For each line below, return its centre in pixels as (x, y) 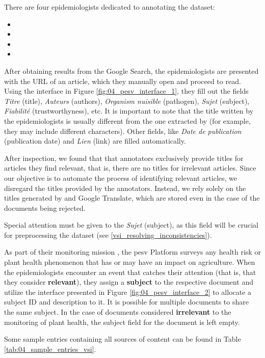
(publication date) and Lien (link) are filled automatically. (95, 141)
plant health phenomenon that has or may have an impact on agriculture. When (130, 262)
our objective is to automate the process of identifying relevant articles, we (121, 177)
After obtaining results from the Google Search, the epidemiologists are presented (131, 71)
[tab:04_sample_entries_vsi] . (50, 349)
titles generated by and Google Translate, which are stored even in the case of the (132, 198)
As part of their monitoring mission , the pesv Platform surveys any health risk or (132, 252)
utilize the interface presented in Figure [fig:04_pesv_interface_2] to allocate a (128, 292)
